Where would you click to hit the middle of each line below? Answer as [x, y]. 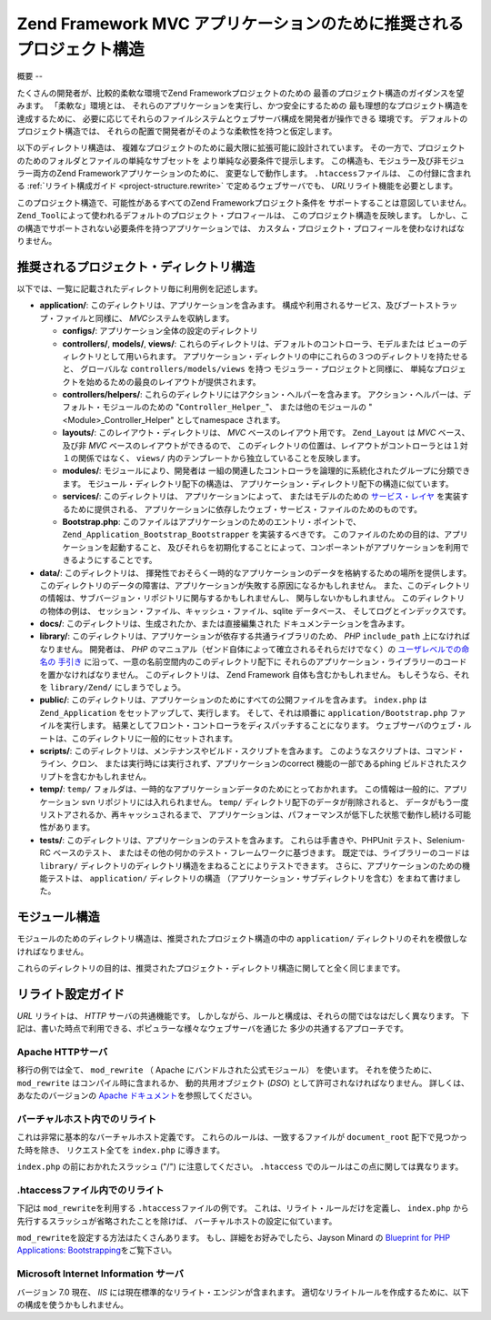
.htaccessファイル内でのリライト [90, 1190]
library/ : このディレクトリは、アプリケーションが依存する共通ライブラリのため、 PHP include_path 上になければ [255, 636]
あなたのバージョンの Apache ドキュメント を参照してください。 [137, 1095]
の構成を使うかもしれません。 [73, 1305]
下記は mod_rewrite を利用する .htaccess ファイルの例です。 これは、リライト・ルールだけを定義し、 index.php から [243, 1208]
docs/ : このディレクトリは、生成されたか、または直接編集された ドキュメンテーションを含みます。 [224, 624]
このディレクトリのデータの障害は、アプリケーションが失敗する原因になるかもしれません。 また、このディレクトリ [255, 585]
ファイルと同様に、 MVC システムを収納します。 [145, 317]
